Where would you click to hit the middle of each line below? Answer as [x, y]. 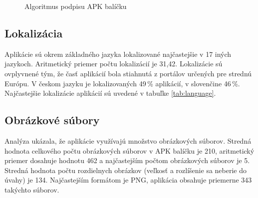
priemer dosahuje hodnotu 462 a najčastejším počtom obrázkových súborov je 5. [127, 160]
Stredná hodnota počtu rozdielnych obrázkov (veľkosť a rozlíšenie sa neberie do [126, 170]
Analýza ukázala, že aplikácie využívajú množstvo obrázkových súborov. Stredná [128, 140]
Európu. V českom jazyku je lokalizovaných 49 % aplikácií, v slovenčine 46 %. [122, 83]
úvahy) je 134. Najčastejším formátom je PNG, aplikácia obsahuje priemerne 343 [128, 180]
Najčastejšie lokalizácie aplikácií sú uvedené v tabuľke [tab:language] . [110, 93]
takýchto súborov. [32, 189]
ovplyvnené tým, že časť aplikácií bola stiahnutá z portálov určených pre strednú [128, 73]
